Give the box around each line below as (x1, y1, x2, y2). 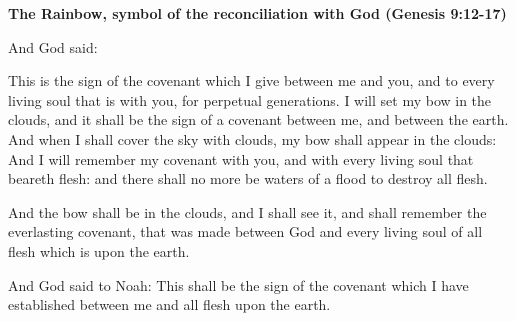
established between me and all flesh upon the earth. (8, 294, 331, 315)
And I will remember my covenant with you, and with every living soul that (8, 148, 474, 169)
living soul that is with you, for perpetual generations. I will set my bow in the (8, 89, 492, 110)
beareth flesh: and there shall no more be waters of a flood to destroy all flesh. (8, 168, 488, 189)
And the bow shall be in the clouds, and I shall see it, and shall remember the (8, 201, 487, 222)
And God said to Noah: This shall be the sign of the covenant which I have (8, 274, 469, 295)
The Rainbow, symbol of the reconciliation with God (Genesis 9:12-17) (8, 3, 507, 23)
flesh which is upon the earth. (8, 240, 190, 261)
